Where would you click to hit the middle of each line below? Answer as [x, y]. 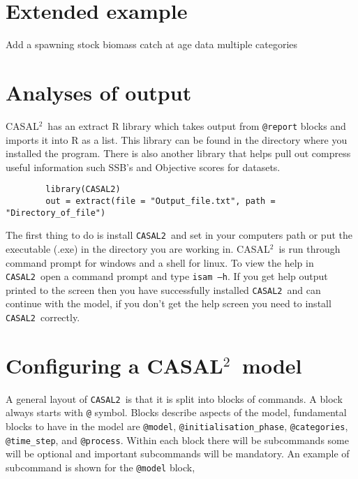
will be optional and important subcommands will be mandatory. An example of [178, 454]
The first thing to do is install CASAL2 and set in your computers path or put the [179, 235]
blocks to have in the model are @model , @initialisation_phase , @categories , [177, 426]
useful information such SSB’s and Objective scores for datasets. [143, 167]
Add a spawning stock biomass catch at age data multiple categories [152, 44]
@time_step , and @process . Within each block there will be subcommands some [177, 440]
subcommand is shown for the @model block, [100, 467]
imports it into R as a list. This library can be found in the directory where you [177, 139]
